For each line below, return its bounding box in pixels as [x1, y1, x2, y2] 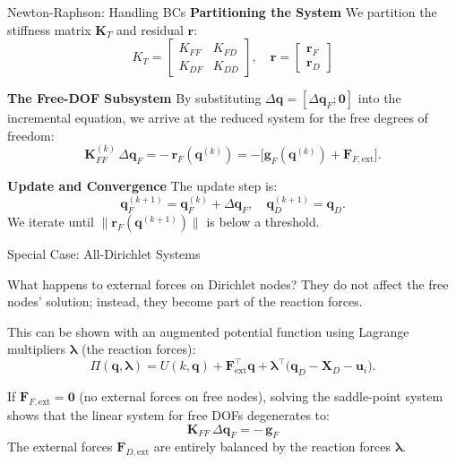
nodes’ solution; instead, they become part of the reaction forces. [7, 292, 363, 311]
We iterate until [7, 212, 94, 231]
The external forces [7, 437, 113, 456]
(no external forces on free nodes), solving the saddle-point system [79, 387, 443, 406]
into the [357, 89, 401, 107]
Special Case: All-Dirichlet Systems [7, 245, 201, 263]
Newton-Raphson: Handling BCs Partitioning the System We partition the [7, 3, 437, 21]
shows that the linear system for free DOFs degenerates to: [7, 406, 330, 425]
